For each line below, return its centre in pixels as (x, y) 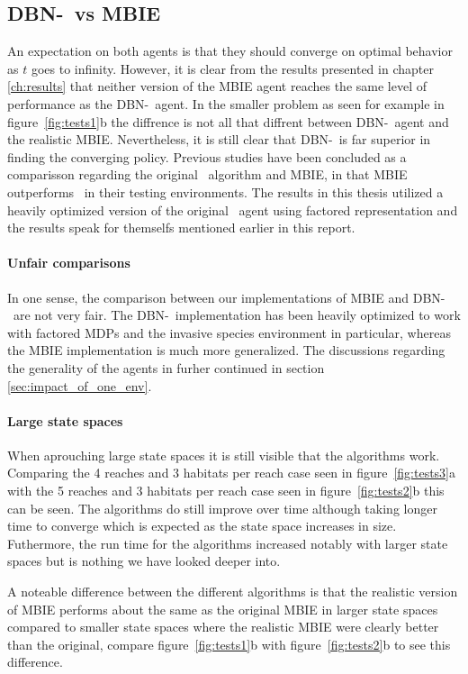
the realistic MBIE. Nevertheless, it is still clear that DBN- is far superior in (219, 139)
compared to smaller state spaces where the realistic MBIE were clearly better (223, 627)
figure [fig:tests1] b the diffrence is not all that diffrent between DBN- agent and (228, 121)
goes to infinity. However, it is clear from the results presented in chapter (232, 68)
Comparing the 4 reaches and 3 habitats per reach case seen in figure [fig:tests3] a (232, 473)
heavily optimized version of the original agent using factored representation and (233, 209)
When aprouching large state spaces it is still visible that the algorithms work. (224, 455)
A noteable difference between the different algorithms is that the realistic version (233, 592)
